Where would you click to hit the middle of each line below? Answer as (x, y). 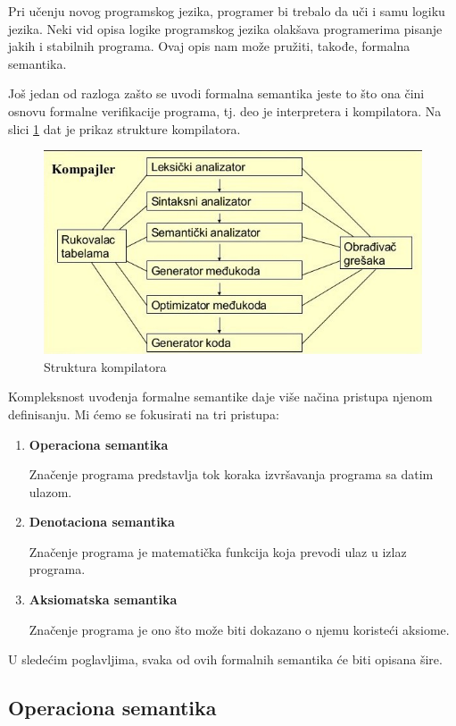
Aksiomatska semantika (103, 599)
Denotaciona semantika (102, 522)
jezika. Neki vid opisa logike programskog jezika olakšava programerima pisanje (225, 28)
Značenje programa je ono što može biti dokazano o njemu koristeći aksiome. (239, 629)
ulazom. (50, 491)
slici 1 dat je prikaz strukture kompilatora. (124, 128)
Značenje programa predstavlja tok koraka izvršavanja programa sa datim (231, 474)
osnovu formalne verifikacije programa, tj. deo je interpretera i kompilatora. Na (225, 110)
